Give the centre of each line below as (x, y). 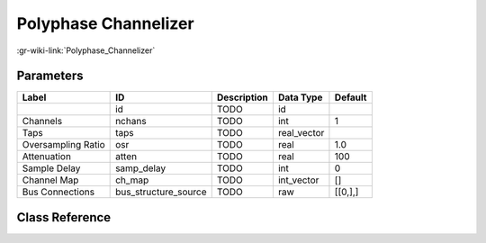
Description (243, 97)
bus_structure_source (161, 192)
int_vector (298, 180)
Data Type (300, 97)
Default (351, 97)
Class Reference (64, 217)
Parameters (50, 76)
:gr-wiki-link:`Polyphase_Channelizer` (86, 50)
